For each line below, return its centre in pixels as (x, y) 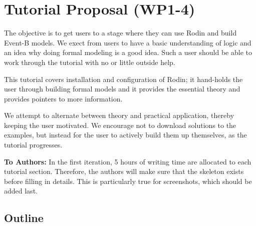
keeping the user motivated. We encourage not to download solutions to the (120, 125)
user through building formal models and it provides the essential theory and (122, 89)
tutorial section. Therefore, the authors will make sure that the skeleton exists (124, 171)
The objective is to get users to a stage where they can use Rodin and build (120, 33)
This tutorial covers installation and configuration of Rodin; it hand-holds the (123, 79)
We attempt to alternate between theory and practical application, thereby (119, 115)
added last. (21, 191)
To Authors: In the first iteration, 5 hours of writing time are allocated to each (128, 161)
